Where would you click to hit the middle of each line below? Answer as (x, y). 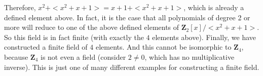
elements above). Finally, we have (204, 37)
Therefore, (20, 7)
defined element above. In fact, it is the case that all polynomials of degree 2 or (127, 17)
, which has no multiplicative (190, 56)
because (16, 56)
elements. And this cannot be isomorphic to (163, 47)
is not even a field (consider (83, 56)
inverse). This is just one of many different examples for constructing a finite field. (132, 67)
